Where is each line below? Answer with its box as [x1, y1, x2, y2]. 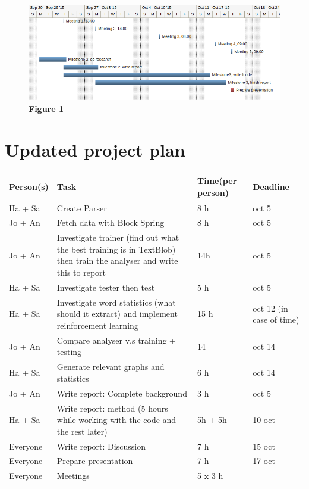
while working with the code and [56, 413, 176, 426]
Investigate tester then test [56, 281, 155, 293]
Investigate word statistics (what [56, 295, 176, 308]
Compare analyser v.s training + [56, 334, 176, 346]
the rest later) [56, 425, 108, 437]
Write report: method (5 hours [56, 401, 168, 414]
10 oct [253, 413, 275, 426]
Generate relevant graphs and [56, 360, 165, 373]
